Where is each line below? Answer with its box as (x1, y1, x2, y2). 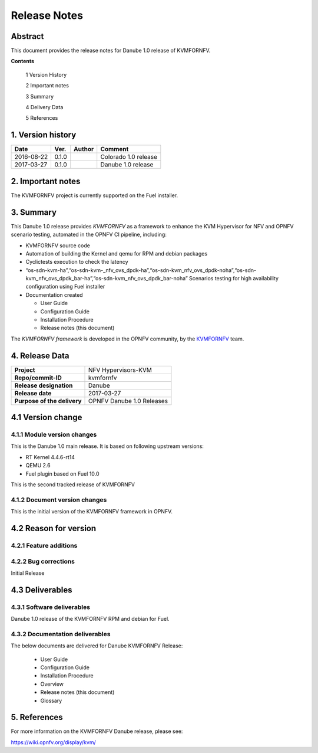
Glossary (40, 697, 62, 704)
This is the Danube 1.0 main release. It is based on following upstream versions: (11, 443, 204, 450)
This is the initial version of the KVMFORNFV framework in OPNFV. (11, 508, 173, 515)
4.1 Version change (11, 412, 82, 423)
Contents (11, 58, 35, 65)
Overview (40, 680, 64, 687)
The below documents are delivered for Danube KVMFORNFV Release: (11, 642, 183, 649)
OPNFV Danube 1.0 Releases (88, 397, 168, 405)
